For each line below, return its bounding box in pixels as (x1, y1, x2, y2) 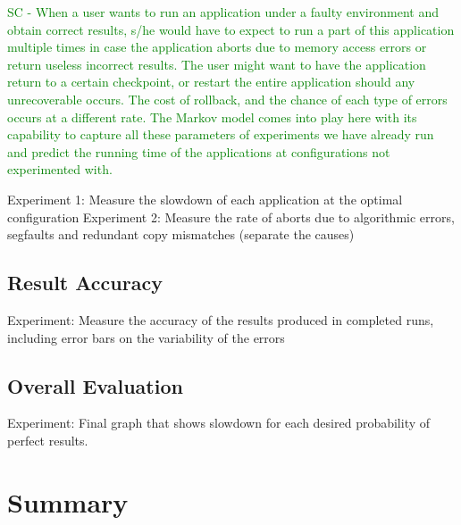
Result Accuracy (7, 269, 163, 296)
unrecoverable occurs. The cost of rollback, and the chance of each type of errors (7, 89, 448, 108)
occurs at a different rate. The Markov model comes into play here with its (7, 107, 417, 126)
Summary (7, 483, 129, 520)
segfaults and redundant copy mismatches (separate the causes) (7, 225, 355, 244)
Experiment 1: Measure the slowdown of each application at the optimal (7, 189, 403, 208)
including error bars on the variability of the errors (7, 328, 285, 346)
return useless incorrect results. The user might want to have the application (7, 54, 426, 73)
